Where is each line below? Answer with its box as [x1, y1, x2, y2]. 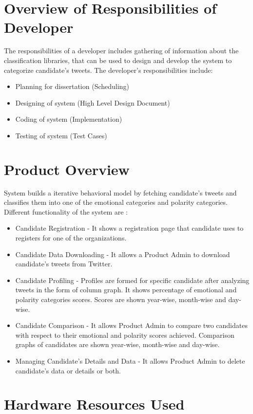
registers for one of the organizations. [15, 232, 127, 242]
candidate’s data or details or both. [15, 365, 121, 375]
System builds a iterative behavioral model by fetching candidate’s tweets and [4, 187, 237, 197]
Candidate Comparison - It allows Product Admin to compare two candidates [15, 320, 248, 330]
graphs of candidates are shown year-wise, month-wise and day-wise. [15, 339, 220, 349]
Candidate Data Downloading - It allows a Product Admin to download [15, 249, 230, 259]
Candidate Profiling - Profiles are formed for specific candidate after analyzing [15, 275, 250, 285]
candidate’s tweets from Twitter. [15, 259, 113, 269]
